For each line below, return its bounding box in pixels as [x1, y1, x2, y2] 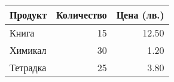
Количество [56, 8, 107, 22]
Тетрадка [10, 60, 47, 74]
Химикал [10, 43, 47, 57]
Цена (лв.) [116, 8, 164, 22]
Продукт [10, 8, 47, 22]
